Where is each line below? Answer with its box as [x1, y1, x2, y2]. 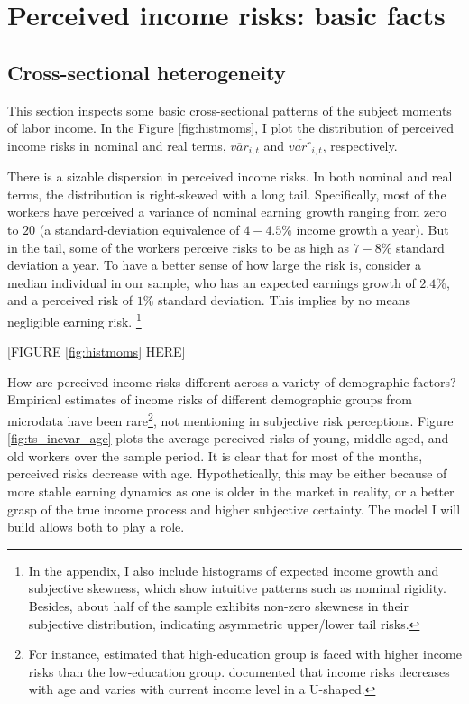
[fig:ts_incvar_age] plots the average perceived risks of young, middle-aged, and [7, 429, 449, 448]
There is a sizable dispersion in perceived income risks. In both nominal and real [7, 167, 453, 186]
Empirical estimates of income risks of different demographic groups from [7, 390, 412, 409]
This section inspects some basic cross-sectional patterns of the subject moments [7, 100, 452, 119]
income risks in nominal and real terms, [7, 135, 226, 154]
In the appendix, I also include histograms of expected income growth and [28, 560, 439, 579]
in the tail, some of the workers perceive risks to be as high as [7, 237, 349, 256]
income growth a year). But [296, 220, 449, 238]
